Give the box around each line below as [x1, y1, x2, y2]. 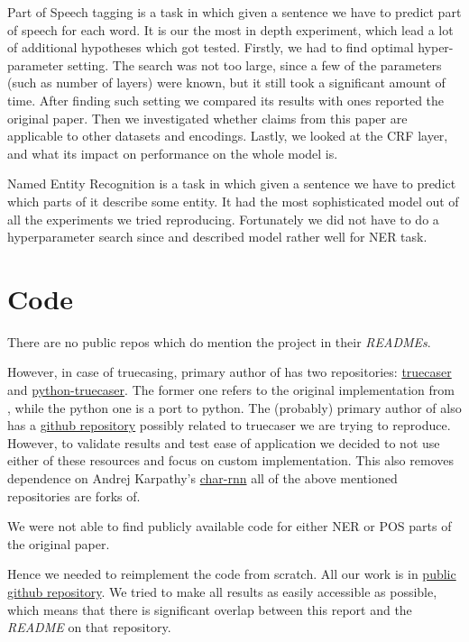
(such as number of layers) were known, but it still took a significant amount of [7, 73, 446, 92]
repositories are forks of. [7, 486, 141, 505]
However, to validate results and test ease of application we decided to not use [7, 433, 440, 452]
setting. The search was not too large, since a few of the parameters [67, 55, 442, 74]
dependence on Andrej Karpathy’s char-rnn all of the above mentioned [7, 469, 398, 487]
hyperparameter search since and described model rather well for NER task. [7, 227, 428, 246]
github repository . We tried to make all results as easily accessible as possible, [7, 582, 437, 601]
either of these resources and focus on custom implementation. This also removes [7, 451, 454, 470]
